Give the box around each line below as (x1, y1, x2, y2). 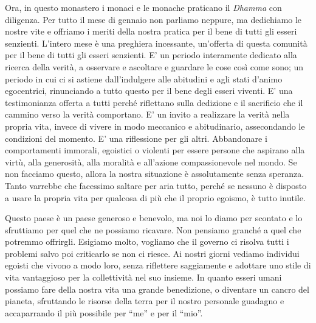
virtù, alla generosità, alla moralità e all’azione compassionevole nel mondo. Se (5, 155, 297, 168)
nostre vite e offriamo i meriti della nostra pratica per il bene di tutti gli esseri (5, 25, 297, 38)
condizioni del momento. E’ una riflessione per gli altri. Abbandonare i (5, 132, 267, 144)
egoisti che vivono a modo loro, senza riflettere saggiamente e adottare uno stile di (5, 259, 311, 271)
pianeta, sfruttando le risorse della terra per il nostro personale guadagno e (5, 295, 284, 307)
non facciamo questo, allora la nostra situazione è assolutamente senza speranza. (5, 167, 304, 180)
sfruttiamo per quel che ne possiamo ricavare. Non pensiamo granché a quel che (5, 223, 301, 236)
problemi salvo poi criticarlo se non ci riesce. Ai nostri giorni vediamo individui (5, 247, 300, 259)
